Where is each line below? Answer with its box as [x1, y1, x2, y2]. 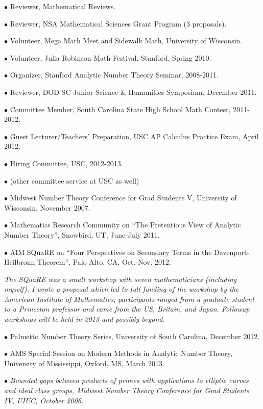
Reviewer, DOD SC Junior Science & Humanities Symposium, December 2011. [10, 86, 257, 97]
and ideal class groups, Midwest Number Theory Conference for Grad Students [4, 385, 249, 396]
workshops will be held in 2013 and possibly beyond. [4, 314, 165, 324]
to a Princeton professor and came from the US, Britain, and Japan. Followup [4, 303, 250, 314]
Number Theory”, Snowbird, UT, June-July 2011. [4, 229, 160, 240]
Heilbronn [4, 257, 35, 267]
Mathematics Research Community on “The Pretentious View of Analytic [10, 219, 241, 230]
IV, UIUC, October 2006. [4, 395, 84, 405]
